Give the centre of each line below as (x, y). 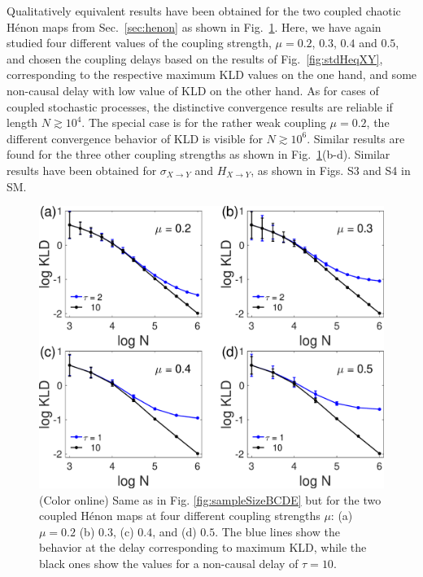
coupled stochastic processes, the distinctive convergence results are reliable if (200, 106)
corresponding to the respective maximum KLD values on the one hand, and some (212, 74)
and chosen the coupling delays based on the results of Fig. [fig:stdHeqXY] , (195, 58)
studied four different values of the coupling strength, (139, 43)
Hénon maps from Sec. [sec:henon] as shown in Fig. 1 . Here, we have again (194, 26)
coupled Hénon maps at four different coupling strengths (180, 516)
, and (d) (174, 531)
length (22, 122)
